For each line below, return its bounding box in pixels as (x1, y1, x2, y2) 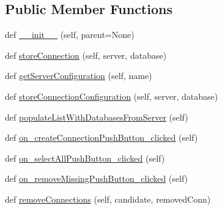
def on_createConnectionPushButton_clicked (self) (5, 131, 198, 144)
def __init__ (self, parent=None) (5, 28, 135, 41)
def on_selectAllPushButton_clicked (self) (5, 151, 165, 164)
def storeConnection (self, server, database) (5, 48, 167, 61)
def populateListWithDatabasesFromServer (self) (5, 110, 188, 123)
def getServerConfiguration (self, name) (5, 69, 152, 82)
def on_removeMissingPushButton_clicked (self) (5, 172, 188, 185)
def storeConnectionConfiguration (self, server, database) (5, 89, 218, 102)
